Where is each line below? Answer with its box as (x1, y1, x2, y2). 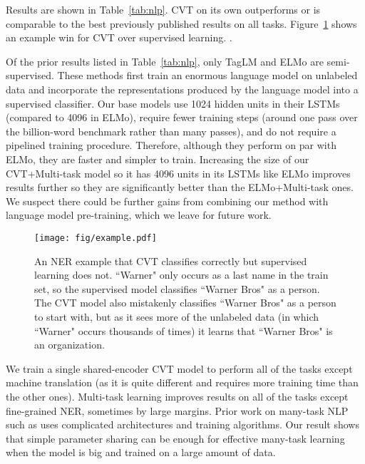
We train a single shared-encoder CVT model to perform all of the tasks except (6, 361, 353, 376)
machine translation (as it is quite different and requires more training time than (6, 375, 359, 390)
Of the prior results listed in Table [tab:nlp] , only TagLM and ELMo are (6, 53, 324, 68)
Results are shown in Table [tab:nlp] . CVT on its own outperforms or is (6, 2, 321, 16)
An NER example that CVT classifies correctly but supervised (34, 253, 307, 268)
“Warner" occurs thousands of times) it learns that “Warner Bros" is (34, 323, 333, 338)
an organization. (34, 337, 105, 352)
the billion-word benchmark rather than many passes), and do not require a (6, 123, 336, 138)
